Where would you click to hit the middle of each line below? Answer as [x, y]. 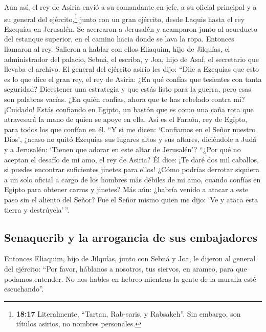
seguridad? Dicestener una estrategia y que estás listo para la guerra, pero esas [128, 89]
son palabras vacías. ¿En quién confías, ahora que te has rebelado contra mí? [125, 99]
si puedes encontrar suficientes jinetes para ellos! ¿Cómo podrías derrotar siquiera [132, 169]
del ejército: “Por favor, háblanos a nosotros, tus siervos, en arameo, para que [126, 268]
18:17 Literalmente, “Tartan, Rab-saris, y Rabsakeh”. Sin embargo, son [128, 313]
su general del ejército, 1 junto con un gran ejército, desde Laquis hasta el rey [125, 18]
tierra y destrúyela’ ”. [37, 209]
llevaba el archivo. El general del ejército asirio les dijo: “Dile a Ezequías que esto [132, 69]
